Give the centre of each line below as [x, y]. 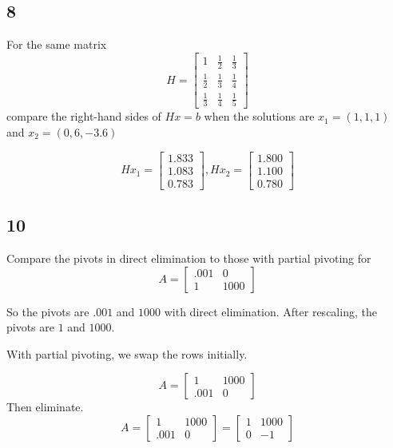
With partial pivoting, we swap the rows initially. [127, 353]
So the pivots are [48, 311]
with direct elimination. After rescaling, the [270, 311]
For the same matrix [57, 44]
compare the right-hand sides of [84, 116]
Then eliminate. [45, 407]
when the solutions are [259, 116]
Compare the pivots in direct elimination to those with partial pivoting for [189, 258]
